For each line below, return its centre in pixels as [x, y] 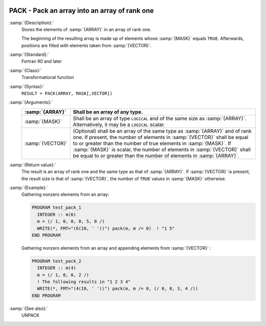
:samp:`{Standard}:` [29, 55]
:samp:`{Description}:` [32, 23]
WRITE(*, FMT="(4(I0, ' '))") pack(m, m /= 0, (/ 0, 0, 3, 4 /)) [118, 289]
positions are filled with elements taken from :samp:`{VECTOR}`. [86, 45]
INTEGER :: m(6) [57, 214]
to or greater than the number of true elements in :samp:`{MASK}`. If [152, 143]
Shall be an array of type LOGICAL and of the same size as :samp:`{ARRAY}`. [160, 118]
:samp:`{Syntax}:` [27, 86]
